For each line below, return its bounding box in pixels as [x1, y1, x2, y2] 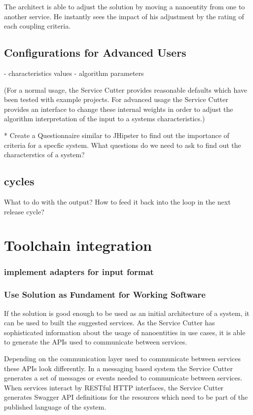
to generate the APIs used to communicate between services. [4, 337, 187, 347]
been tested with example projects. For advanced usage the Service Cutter [4, 94, 228, 104]
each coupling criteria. [4, 21, 71, 31]
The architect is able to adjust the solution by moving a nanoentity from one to [4, 1, 245, 11]
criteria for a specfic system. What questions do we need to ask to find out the [4, 139, 241, 150]
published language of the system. [4, 401, 107, 412]
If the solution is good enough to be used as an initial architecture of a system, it [4, 308, 250, 318]
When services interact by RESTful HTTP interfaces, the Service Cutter [4, 382, 224, 392]
